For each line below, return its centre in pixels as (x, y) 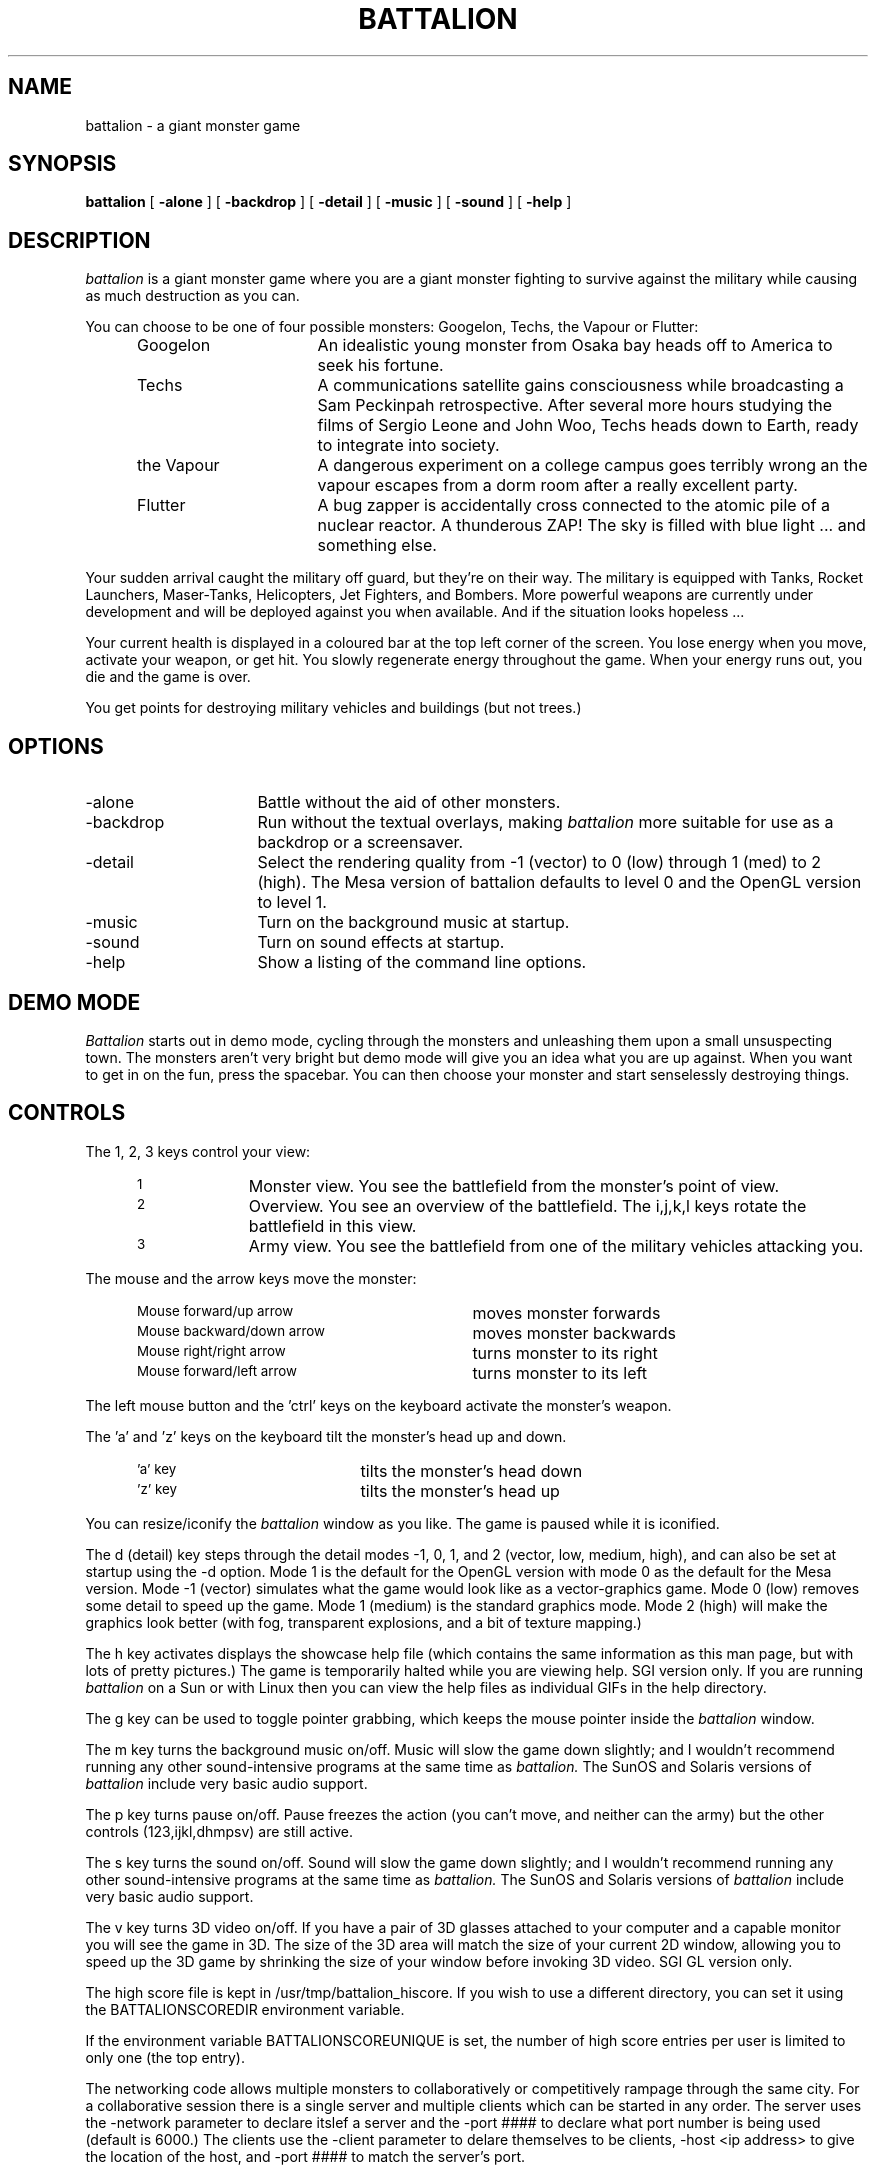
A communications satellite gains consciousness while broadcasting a (580, 385)
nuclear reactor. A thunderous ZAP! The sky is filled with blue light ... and (591, 525)
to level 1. (292, 902)
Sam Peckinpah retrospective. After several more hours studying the (575, 405)
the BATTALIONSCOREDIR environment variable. (245, 2009)
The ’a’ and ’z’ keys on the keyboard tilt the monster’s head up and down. (326, 1436)
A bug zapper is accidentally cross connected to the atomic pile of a (574, 505)
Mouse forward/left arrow (217, 1370)
